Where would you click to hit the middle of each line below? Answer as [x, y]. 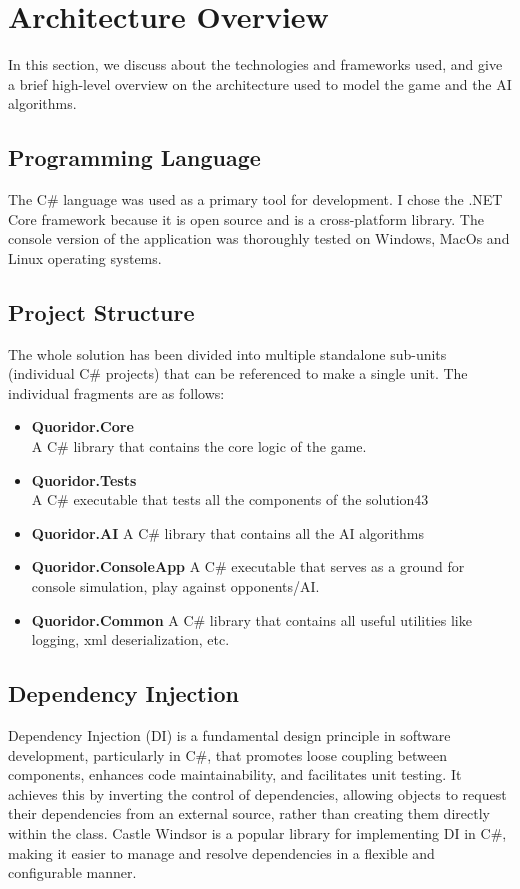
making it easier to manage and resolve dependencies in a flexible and [221, 852]
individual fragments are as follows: [116, 392]
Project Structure [101, 311]
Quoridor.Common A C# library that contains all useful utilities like [251, 619]
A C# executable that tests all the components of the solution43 [230, 499]
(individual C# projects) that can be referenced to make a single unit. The [238, 373]
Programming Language [134, 157]
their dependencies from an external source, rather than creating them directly [249, 813]
